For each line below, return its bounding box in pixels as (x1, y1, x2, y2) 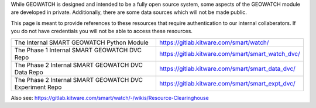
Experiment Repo (14, 83, 62, 91)
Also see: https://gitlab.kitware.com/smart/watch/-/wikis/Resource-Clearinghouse (11, 94, 209, 101)
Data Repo (14, 68, 43, 76)
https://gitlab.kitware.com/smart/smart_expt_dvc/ (159, 79, 296, 87)
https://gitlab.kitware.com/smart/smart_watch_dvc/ (159, 49, 301, 57)
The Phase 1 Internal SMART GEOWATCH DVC (14, 46, 142, 54)
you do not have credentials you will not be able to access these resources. (11, 28, 193, 35)
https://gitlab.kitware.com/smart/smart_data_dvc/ (159, 64, 296, 73)
